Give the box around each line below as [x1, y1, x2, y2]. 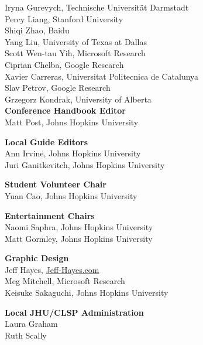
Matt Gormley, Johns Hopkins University [5, 232, 153, 244]
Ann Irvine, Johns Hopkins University [5, 147, 141, 159]
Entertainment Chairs [5, 209, 95, 221]
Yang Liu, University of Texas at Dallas [5, 35, 147, 47]
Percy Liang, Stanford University [5, 12, 123, 25]
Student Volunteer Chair [5, 178, 106, 190]
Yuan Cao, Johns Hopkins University [5, 189, 137, 201]
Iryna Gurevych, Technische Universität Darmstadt [5, 1, 189, 13]
